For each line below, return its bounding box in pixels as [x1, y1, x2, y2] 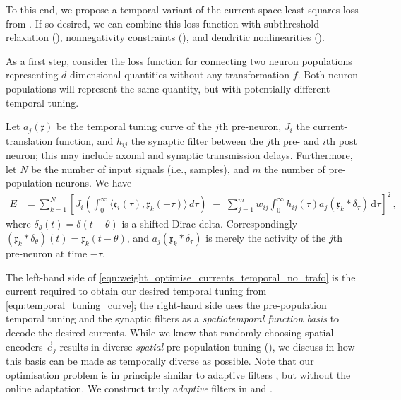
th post [325, 133, 357, 148]
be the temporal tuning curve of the [56, 119, 212, 134]
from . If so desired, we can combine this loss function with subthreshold [6, 16, 319, 30]
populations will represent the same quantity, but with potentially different [6, 81, 330, 95]
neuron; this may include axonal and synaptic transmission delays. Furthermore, [6, 148, 353, 163]
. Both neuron [297, 67, 359, 82]
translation [6, 133, 53, 148]
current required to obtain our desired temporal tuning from [6, 283, 267, 298]
